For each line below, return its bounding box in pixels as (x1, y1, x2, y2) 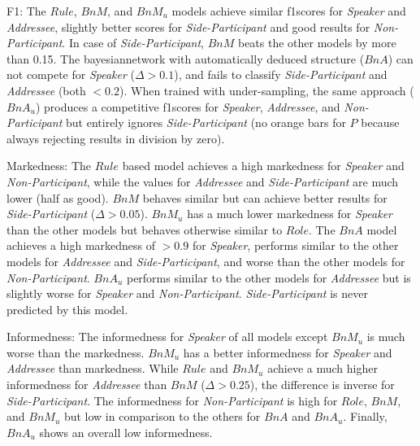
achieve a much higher (267, 360, 378, 377)
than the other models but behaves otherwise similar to (6, 221, 283, 238)
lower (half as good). (6, 189, 109, 206)
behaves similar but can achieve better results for (142, 189, 388, 206)
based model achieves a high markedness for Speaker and (122, 157, 405, 174)
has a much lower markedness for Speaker (187, 205, 392, 222)
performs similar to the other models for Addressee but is (126, 269, 411, 286)
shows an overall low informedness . (39, 423, 213, 440)
